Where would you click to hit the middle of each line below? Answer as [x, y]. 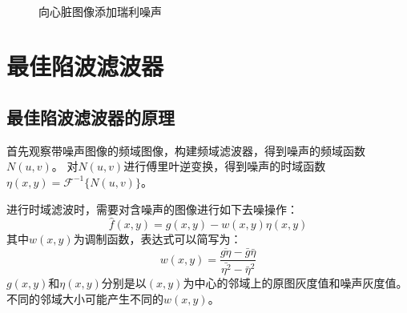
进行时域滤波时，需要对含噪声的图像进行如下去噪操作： [152, 209]
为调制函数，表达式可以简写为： [157, 239]
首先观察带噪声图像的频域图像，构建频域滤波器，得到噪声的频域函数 [186, 150]
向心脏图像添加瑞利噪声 [100, 11]
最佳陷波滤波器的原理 [91, 116]
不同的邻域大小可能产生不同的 [85, 298]
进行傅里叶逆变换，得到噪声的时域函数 [225, 166]
